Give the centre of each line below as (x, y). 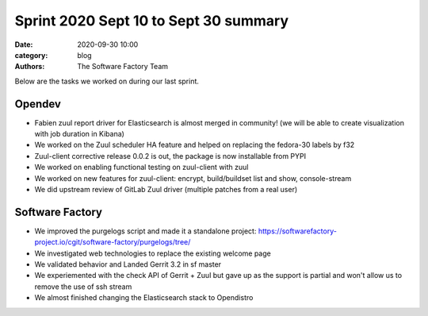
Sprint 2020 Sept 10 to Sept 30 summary (152, 21)
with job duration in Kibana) (79, 134)
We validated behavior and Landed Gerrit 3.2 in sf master (128, 264)
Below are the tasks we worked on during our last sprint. (107, 81)
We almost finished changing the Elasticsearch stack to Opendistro (144, 298)
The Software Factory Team (123, 67)
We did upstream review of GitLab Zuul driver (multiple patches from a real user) (166, 189)
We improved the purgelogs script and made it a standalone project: (145, 231)
